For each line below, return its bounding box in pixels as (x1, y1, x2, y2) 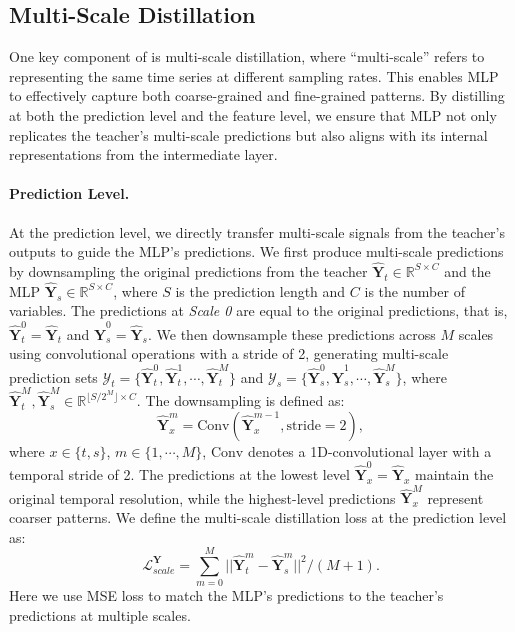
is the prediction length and (175, 280, 346, 301)
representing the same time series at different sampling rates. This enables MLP (9, 65, 499, 86)
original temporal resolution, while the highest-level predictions (9, 487, 396, 508)
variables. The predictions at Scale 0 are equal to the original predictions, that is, (9, 300, 508, 321)
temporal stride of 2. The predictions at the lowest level (9, 464, 350, 485)
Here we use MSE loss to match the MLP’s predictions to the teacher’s (9, 585, 444, 606)
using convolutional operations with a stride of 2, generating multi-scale (9, 343, 449, 364)
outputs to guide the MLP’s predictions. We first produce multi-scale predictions (9, 241, 504, 262)
